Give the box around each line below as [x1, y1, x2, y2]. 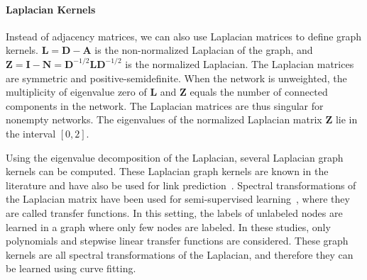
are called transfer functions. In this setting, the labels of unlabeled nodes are [6, 205, 343, 220]
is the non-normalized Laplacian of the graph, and [94, 43, 313, 57]
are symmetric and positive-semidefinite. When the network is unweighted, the [6, 70, 347, 85]
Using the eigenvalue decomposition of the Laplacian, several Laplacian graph [6, 150, 344, 164]
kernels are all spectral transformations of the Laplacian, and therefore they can [6, 247, 354, 262]
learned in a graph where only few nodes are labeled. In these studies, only [6, 219, 331, 234]
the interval [6, 125, 56, 140]
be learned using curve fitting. [6, 261, 136, 276]
